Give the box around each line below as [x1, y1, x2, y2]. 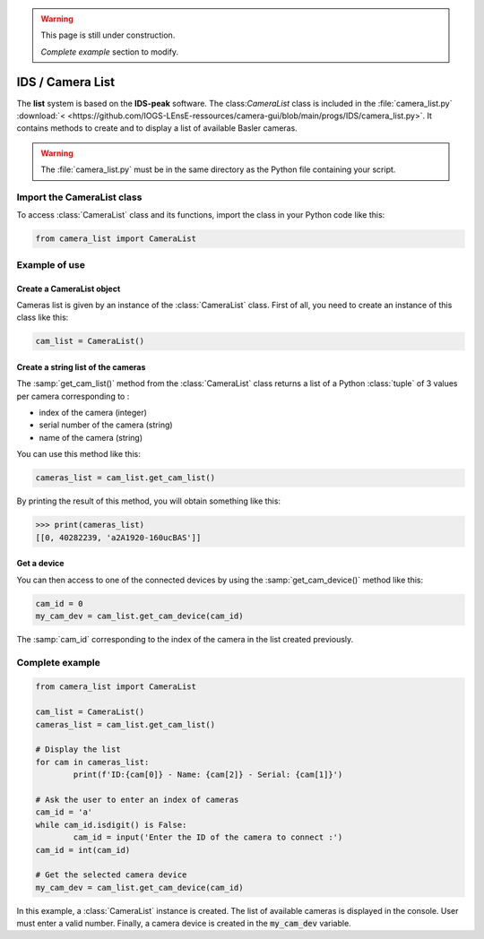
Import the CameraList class [16, 191, 143, 203]
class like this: [16, 312, 69, 323]
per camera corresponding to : [16, 391, 130, 401]
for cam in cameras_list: [35, 757, 150, 767]
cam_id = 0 [35, 599, 83, 608]
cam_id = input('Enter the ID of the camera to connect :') [73, 832, 343, 842]
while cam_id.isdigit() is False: [35, 820, 187, 830]
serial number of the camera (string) [39, 419, 174, 430]
